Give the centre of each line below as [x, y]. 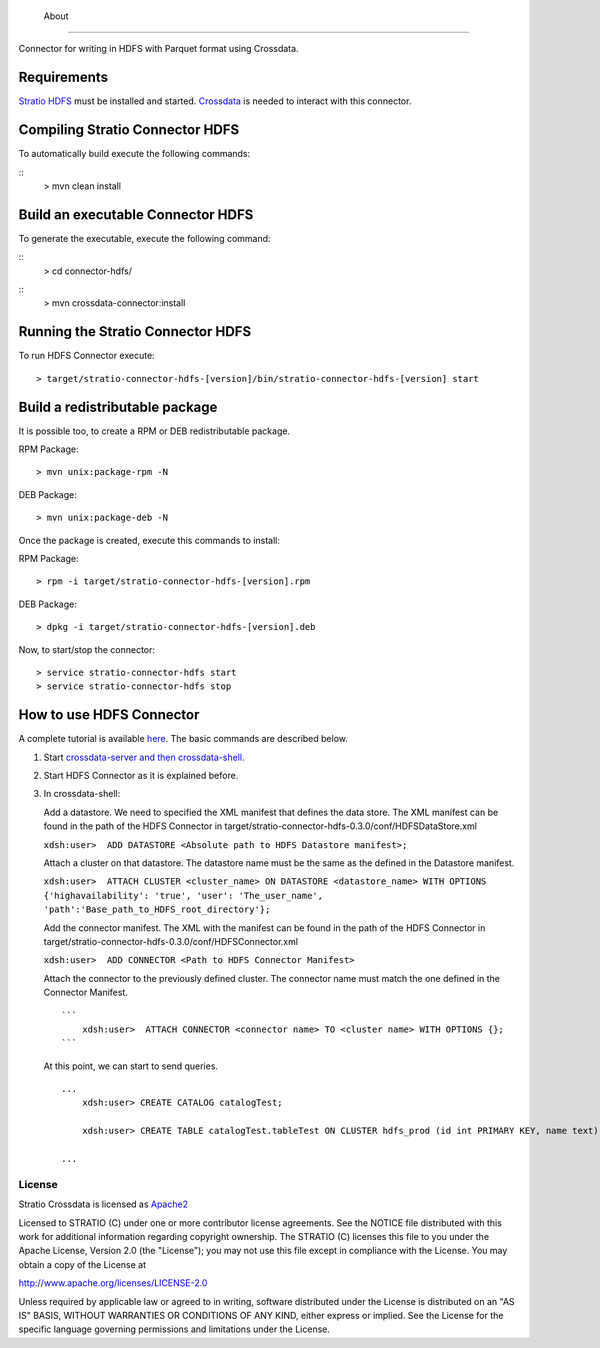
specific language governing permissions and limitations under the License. [174, 1329]
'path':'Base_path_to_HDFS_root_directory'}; [157, 909]
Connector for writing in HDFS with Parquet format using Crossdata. [158, 49]
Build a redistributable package [118, 406]
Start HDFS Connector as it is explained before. [141, 776]
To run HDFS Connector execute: [86, 356]
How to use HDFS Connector [109, 715]
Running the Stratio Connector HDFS [135, 331]
